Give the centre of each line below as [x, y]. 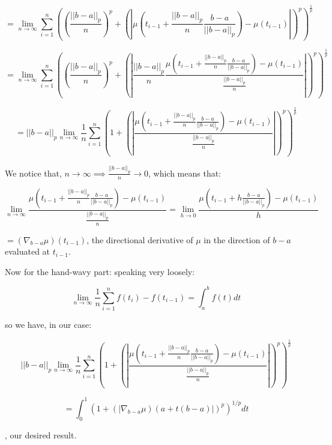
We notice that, [33, 173]
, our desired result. [41, 434]
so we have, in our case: [48, 325]
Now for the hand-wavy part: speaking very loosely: [100, 271]
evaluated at [28, 251]
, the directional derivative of [140, 239]
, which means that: [184, 173]
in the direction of [237, 239]
